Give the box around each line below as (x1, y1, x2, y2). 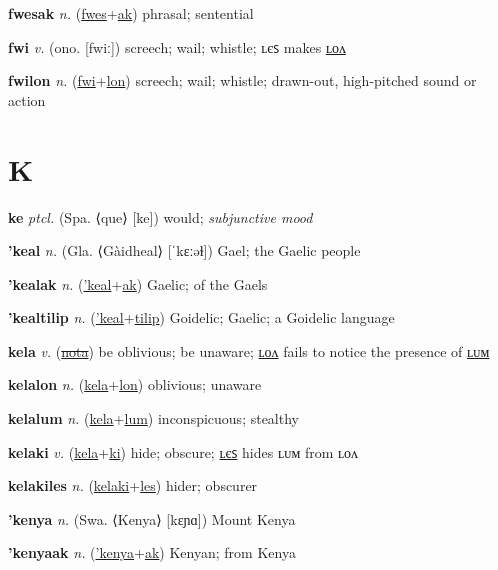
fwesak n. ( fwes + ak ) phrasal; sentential (8, 3, 254, 23)
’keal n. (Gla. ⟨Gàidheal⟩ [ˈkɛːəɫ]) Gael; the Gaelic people (8, 240, 361, 261)
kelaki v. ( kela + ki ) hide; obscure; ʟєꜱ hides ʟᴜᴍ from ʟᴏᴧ (8, 441, 359, 462)
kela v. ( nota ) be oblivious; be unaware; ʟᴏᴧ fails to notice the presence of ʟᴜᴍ (8, 340, 490, 361)
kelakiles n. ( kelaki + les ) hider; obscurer (8, 475, 258, 496)
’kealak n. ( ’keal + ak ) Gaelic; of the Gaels (8, 273, 268, 294)
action (8, 89, 46, 110)
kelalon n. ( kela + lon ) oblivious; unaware (8, 374, 262, 395)
